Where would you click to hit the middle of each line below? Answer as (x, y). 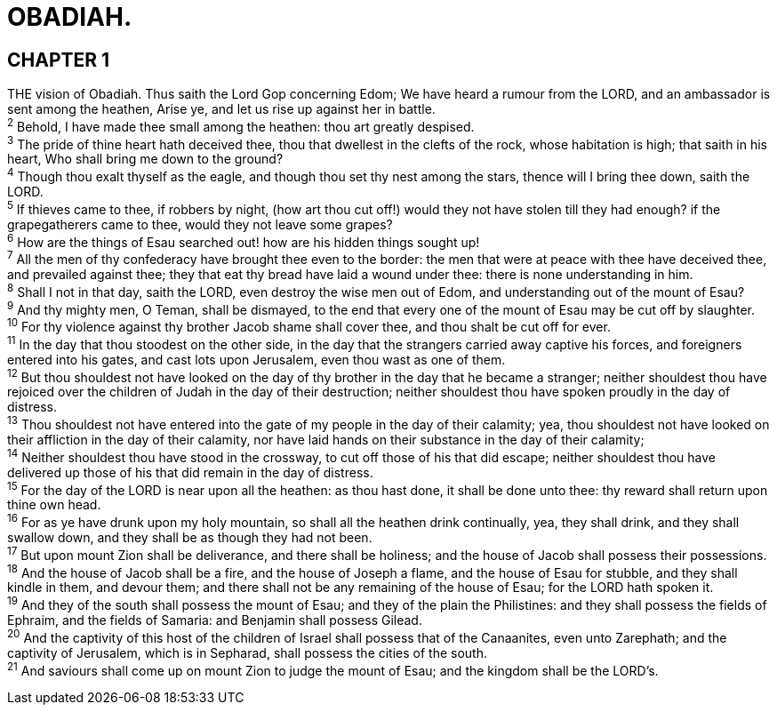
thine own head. (54, 505)
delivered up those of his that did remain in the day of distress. (190, 472)
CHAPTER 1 (59, 60)
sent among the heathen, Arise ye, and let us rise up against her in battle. (221, 109)
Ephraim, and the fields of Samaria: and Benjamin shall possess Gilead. (215, 620)
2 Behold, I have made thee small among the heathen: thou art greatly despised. (241, 125)
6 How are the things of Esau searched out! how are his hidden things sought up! (244, 240)
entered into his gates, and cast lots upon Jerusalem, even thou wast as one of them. (256, 359)
